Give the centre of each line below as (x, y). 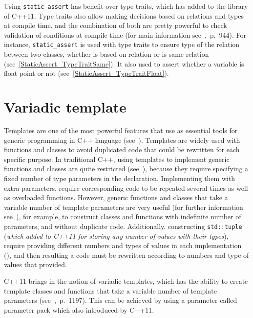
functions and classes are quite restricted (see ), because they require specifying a (126, 169)
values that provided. (35, 264)
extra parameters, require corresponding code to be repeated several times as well (126, 188)
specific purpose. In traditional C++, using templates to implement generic (117, 159)
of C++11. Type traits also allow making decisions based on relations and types (124, 15)
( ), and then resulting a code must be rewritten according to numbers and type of (126, 255)
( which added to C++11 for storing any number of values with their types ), (116, 236)
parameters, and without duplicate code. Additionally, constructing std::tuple (123, 226)
